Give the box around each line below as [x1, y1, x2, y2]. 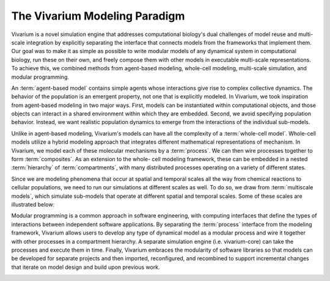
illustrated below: [11, 200, 55, 208]
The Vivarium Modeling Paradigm [11, 9, 185, 23]
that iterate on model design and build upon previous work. [11, 263, 160, 271]
